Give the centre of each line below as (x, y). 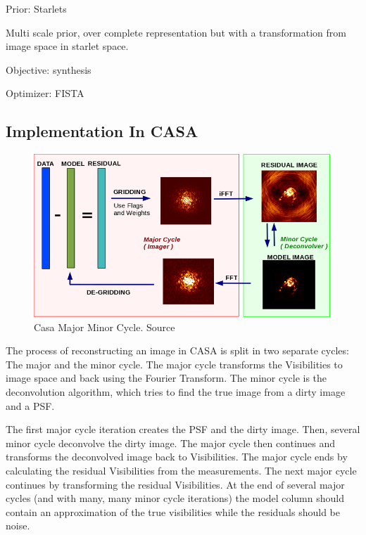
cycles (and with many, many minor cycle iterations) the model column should (175, 498)
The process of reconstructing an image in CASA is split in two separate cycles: (177, 350)
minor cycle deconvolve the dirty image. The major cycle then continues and (170, 443)
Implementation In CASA (102, 131)
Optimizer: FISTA (45, 93)
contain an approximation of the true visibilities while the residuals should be (173, 511)
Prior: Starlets (36, 8)
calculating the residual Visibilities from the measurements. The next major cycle (181, 470)
